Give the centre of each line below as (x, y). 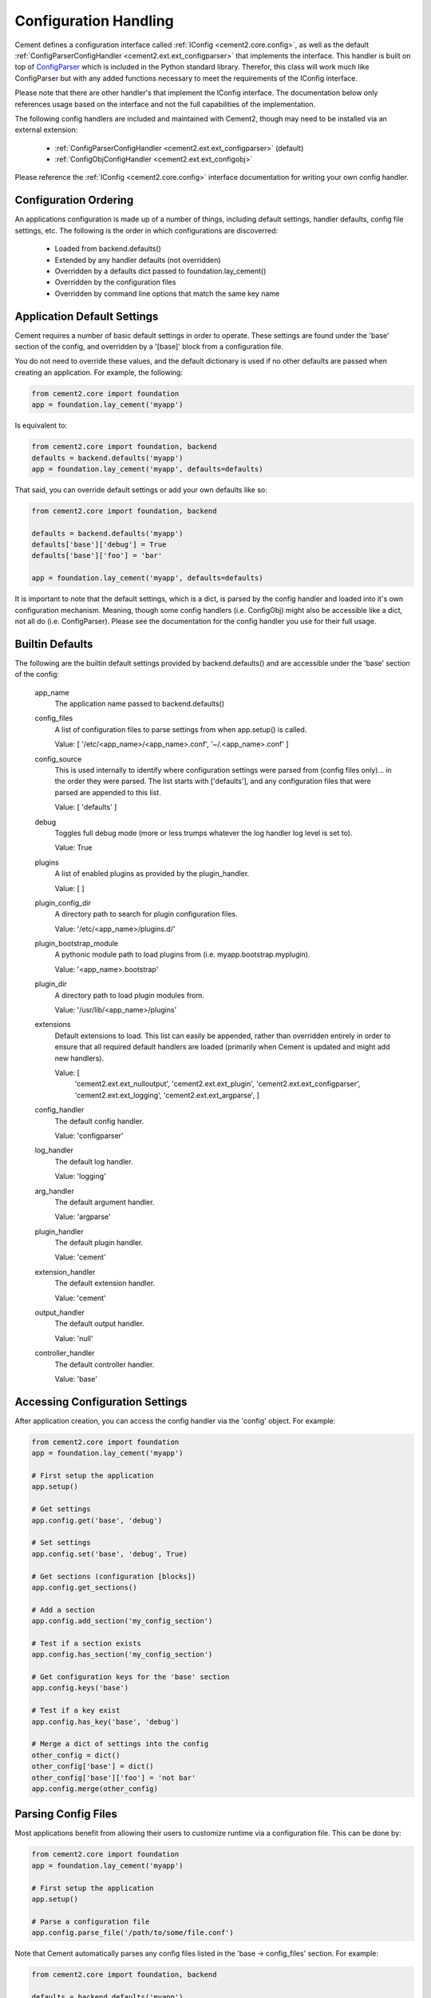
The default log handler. (94, 1161)
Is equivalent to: (41, 426)
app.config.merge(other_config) (95, 1789)
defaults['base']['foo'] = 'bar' (97, 556)
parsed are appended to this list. (108, 792)
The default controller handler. (105, 1364)
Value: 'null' (74, 1338)
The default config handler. (99, 1121)
